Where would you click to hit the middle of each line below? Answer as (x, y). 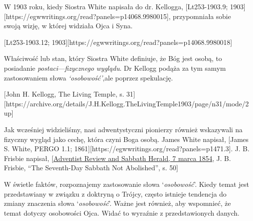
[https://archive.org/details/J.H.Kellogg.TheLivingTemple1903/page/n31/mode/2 (126, 103)
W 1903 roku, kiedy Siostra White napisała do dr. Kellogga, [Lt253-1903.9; (116, 6)
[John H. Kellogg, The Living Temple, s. (64, 94)
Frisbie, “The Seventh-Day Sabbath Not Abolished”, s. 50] (91, 168)
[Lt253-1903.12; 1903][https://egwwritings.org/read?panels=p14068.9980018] (118, 42)
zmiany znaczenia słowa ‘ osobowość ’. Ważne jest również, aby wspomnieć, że (117, 203)
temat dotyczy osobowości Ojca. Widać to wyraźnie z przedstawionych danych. (122, 212)
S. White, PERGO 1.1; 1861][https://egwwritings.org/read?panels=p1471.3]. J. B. (127, 149)
